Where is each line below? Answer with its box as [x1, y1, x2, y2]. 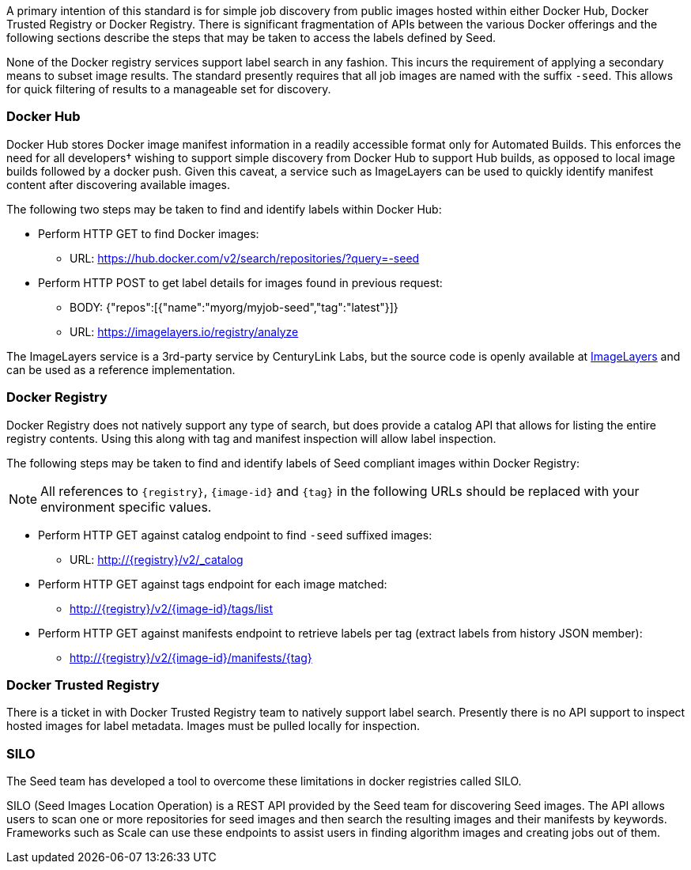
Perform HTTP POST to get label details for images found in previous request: [38, 275, 443, 289]
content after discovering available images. [6, 177, 230, 191]
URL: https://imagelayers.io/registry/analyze [70, 324, 299, 339]
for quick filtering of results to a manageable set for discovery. [6, 82, 331, 96]
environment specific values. [40, 498, 212, 515]
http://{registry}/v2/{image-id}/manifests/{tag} [70, 650, 312, 664]
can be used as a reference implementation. [6, 362, 236, 376]
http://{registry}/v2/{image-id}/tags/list [70, 601, 273, 615]
